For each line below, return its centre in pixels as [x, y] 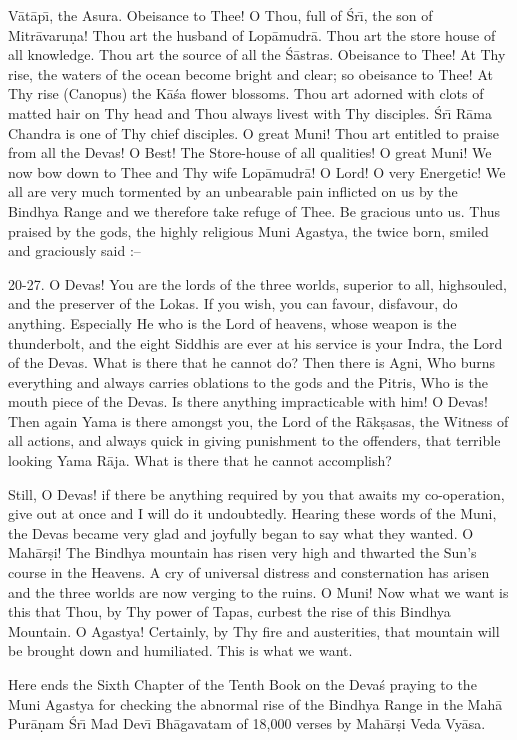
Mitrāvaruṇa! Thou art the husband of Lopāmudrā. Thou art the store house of [252, 34]
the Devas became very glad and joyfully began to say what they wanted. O [241, 532]
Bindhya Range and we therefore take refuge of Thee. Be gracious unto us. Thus [254, 210]
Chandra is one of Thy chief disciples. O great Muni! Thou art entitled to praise [253, 132]
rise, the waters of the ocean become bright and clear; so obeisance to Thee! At [250, 73]
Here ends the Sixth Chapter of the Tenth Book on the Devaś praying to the [242, 684]
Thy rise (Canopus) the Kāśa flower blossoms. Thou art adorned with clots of [246, 93]
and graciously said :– [74, 250]
